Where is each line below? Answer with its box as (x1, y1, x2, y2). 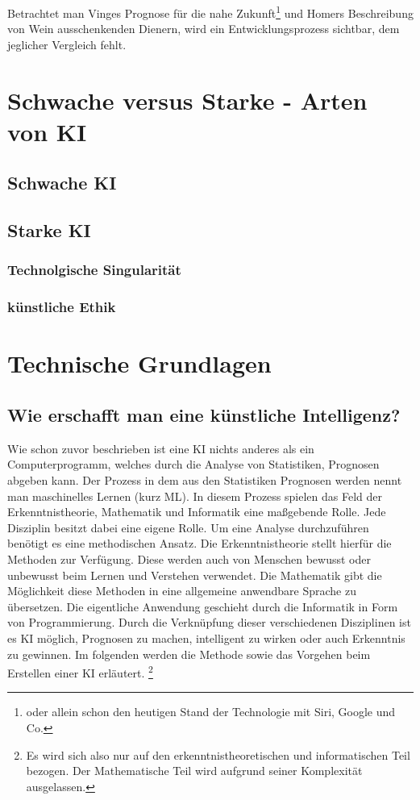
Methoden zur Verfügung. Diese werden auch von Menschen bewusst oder (7, 550, 371, 567)
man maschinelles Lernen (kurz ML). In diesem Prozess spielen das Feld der (7, 487, 382, 504)
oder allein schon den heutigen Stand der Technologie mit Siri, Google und (26, 703, 396, 720)
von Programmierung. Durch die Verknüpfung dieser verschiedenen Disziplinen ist (7, 614, 411, 631)
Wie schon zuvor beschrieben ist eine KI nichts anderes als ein (7, 440, 314, 456)
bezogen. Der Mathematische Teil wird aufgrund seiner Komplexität (26, 762, 363, 779)
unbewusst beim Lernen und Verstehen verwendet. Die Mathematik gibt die (7, 566, 382, 583)
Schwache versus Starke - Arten (7, 83, 368, 116)
